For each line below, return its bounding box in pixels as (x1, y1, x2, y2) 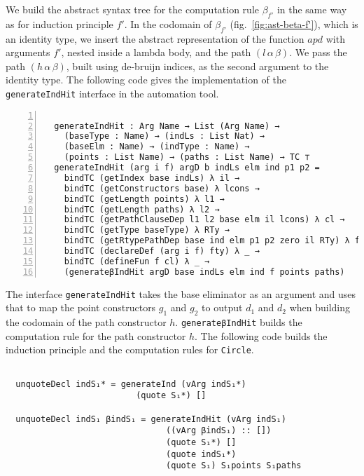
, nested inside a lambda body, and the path (61, 45, 251, 60)
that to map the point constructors (6, 300, 156, 315)
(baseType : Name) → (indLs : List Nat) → (64, 131, 265, 142)
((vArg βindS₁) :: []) (166, 426, 272, 436)
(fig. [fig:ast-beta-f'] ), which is (230, 16, 358, 31)
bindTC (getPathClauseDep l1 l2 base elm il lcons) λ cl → (64, 215, 345, 225)
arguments (6, 45, 50, 60)
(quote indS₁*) (166, 449, 237, 459)
